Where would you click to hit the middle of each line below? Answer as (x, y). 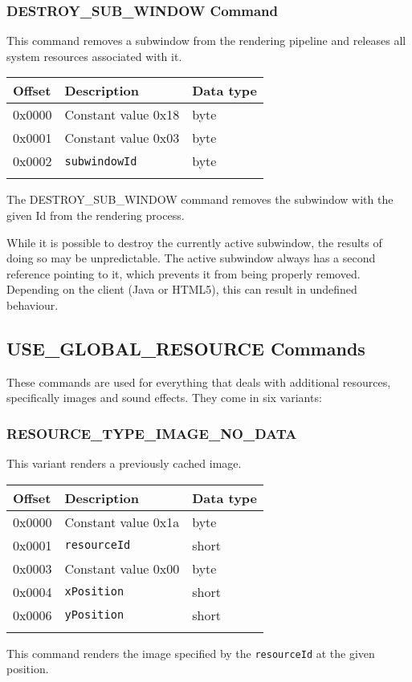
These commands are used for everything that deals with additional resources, (199, 382)
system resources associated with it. (94, 56)
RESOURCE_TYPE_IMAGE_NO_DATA (152, 433)
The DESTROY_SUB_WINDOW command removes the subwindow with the (200, 199)
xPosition (94, 592)
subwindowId (101, 161)
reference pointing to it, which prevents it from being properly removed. (184, 273)
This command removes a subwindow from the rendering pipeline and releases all (206, 41)
